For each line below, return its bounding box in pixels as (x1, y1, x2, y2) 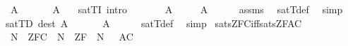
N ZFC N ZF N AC (10, 29, 133, 44)
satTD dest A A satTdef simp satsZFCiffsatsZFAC (5, 15, 302, 30)
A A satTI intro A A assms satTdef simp (10, 2, 343, 16)
